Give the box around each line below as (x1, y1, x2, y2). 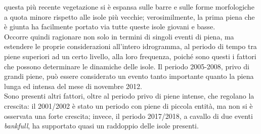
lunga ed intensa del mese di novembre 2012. (4, 80, 142, 91)
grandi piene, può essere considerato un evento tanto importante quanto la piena (4, 71, 254, 81)
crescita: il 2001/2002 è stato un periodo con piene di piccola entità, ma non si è (4, 100, 253, 111)
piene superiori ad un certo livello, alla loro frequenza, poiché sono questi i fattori (4, 51, 256, 61)
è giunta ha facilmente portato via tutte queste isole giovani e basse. (4, 21, 215, 32)
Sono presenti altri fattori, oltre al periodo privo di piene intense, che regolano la (4, 91, 254, 101)
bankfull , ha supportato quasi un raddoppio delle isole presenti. (4, 120, 199, 131)
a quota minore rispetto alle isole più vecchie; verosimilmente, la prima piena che (4, 11, 255, 22)
